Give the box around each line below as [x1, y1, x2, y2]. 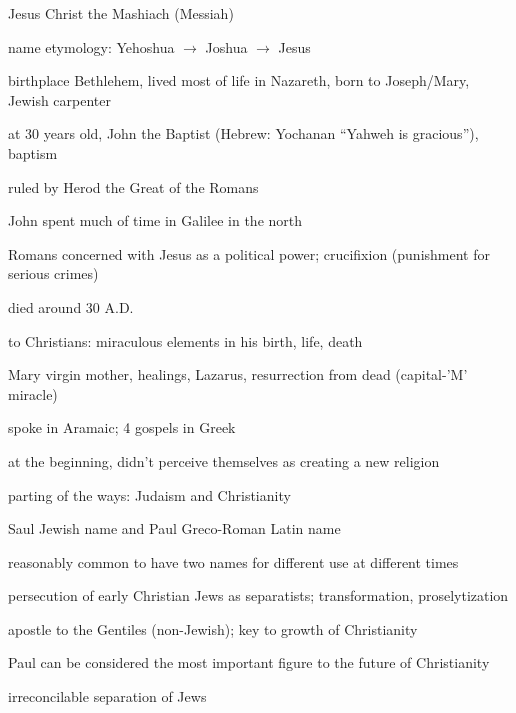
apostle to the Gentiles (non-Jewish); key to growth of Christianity [8, 618, 418, 639]
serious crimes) [8, 263, 99, 284]
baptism [8, 142, 58, 163]
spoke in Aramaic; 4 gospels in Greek [8, 417, 236, 438]
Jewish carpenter [8, 89, 112, 110]
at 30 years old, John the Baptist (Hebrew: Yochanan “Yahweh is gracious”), [8, 123, 479, 144]
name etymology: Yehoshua [8, 36, 175, 57]
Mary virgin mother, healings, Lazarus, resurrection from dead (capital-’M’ [8, 364, 468, 385]
